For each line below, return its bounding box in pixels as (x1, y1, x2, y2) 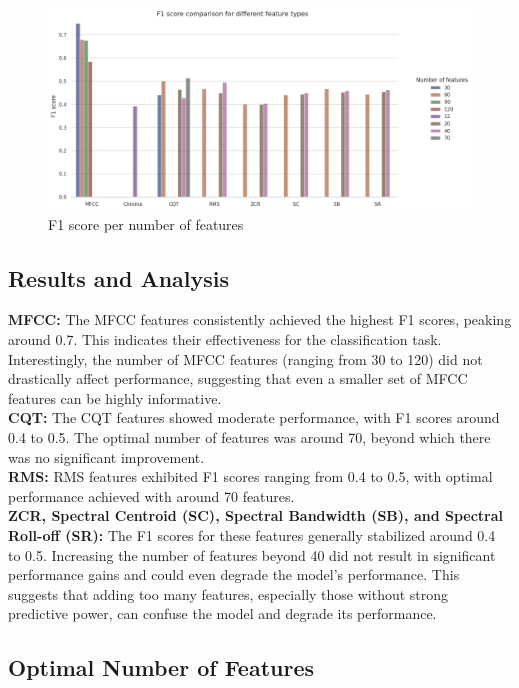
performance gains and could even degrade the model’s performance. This (8, 564, 460, 585)
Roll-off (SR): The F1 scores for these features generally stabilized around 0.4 (8, 524, 496, 545)
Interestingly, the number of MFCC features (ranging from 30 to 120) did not (8, 348, 483, 369)
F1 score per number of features (48, 213, 244, 234)
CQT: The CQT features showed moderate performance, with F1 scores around (8, 407, 500, 428)
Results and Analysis (8, 262, 230, 293)
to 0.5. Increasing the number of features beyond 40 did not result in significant (8, 544, 496, 565)
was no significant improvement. (8, 446, 205, 467)
